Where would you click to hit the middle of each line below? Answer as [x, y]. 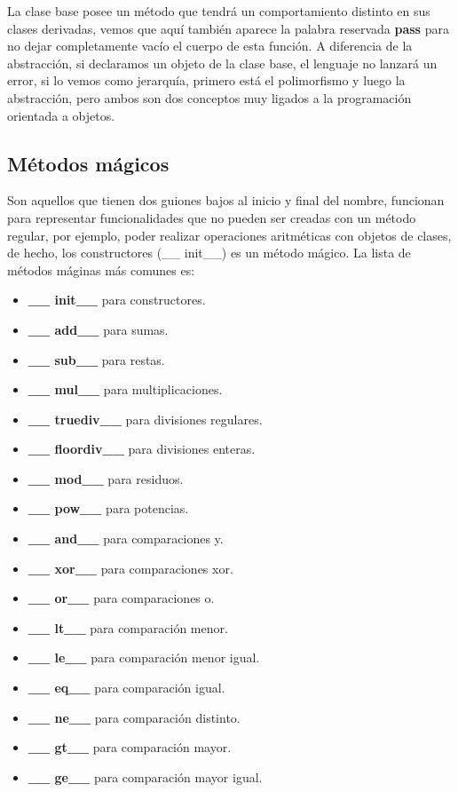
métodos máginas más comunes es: [101, 269]
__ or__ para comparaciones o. [121, 598]
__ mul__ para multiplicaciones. [125, 389]
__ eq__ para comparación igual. [126, 688]
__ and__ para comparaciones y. [126, 539]
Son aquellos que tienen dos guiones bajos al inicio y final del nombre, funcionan [226, 200]
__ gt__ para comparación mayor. [130, 747]
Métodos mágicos [88, 163]
